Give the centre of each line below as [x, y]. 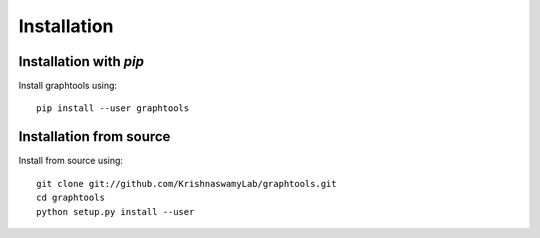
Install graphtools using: [68, 86]
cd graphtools [70, 198]
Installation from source [94, 136]
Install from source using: [71, 161]
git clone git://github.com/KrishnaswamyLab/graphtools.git [186, 183]
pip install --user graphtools [113, 108]
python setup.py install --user [115, 211]
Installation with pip [81, 61]
